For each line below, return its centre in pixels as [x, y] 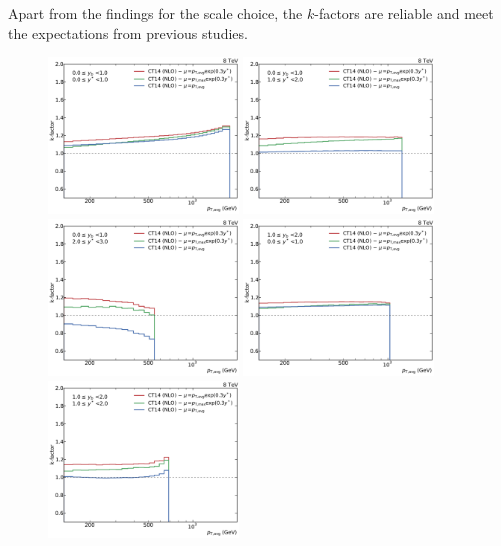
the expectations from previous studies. [128, 32]
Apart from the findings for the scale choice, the [155, 13]
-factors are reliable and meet [404, 13]
